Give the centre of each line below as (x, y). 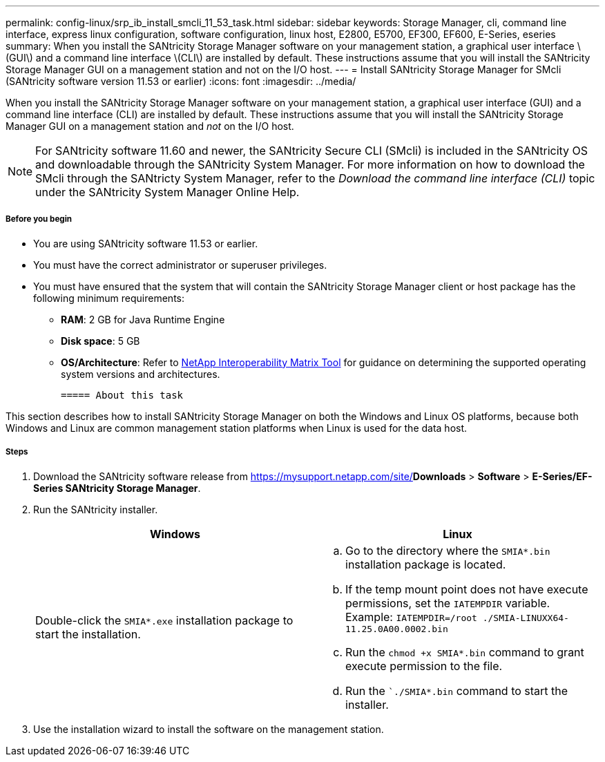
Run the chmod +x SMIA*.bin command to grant (465, 652)
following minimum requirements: (109, 298)
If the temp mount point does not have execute (467, 589)
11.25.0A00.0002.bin (397, 629)
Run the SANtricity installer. (96, 509)
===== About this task (122, 395)
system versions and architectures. (141, 374)
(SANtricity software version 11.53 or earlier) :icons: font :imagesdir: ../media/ (181, 81)
